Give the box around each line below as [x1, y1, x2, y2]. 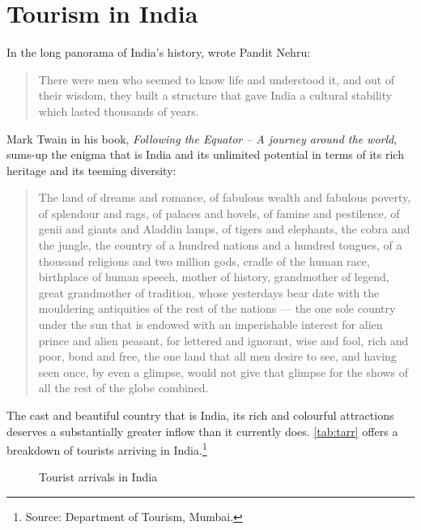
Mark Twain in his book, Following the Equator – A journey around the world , [6, 130, 398, 147]
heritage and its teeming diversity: [6, 161, 176, 178]
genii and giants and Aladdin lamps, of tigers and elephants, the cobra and [38, 220, 410, 237]
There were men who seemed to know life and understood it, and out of [38, 71, 395, 88]
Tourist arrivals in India [39, 468, 158, 485]
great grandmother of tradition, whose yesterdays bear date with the [38, 284, 380, 301]
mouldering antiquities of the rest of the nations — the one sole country [38, 300, 396, 317]
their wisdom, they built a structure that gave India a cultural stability [38, 87, 393, 104]
